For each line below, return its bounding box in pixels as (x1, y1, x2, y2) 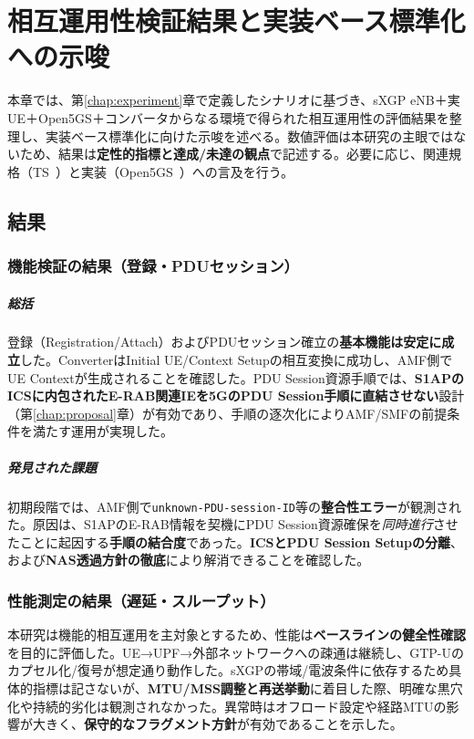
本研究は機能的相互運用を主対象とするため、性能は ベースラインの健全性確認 (7, 625, 466, 644)
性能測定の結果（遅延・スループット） (7, 588, 275, 611)
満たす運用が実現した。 (32, 422, 173, 441)
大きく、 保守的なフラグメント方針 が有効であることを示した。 (32, 714, 403, 734)
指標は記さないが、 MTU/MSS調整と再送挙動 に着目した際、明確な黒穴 (32, 679, 463, 698)
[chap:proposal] (33, 403, 117, 422)
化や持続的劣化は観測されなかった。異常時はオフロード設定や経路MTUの (7, 696, 447, 715)
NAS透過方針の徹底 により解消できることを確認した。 (46, 550, 370, 569)
